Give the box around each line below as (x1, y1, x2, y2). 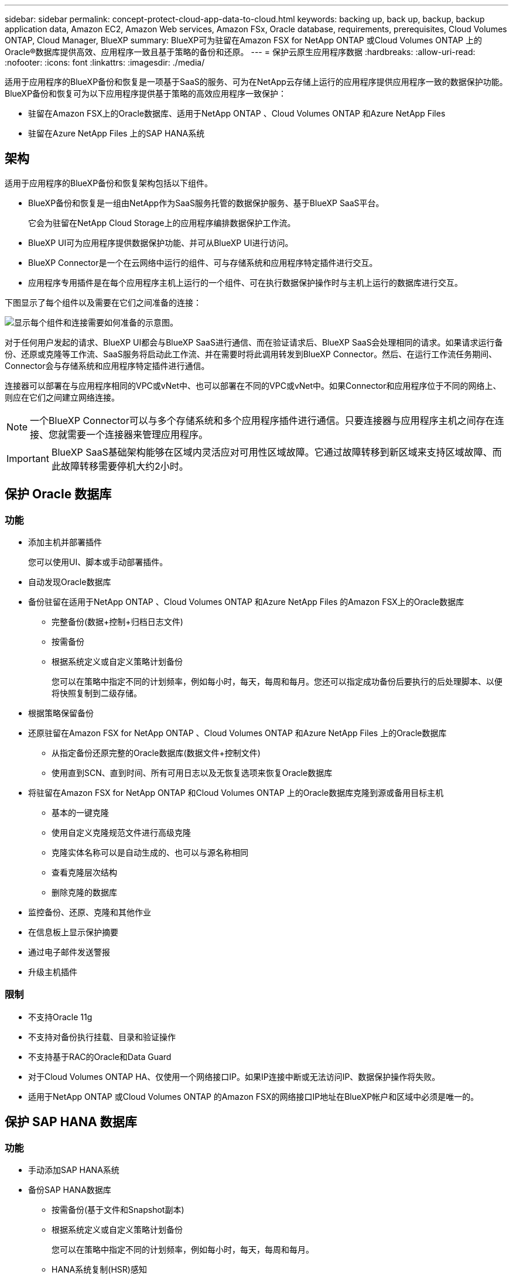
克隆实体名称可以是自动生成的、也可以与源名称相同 (52, 847, 248, 858)
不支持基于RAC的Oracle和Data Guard (28, 1051, 172, 1062)
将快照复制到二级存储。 (52, 688, 142, 699)
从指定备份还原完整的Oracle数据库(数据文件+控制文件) (52, 748, 261, 758)
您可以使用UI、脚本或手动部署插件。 (28, 557, 168, 567)
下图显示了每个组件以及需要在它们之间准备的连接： (5, 297, 201, 307)
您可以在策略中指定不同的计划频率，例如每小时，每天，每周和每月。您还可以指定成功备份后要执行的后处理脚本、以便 (52, 676, 502, 687)
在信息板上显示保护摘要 (28, 927, 118, 938)
